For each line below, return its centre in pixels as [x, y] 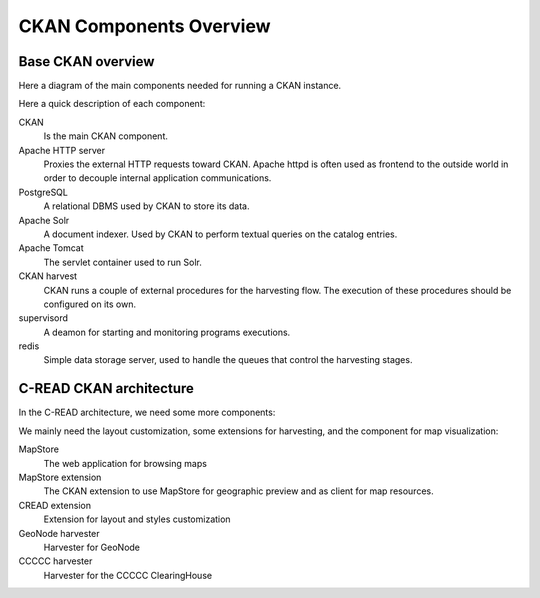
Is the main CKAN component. [106, 136]
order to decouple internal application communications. [157, 178]
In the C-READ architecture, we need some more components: [147, 412]
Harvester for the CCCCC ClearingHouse [128, 575]
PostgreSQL [43, 192]
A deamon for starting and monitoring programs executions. [167, 332]
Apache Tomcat [51, 248]
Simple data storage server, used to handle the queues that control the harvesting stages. [228, 360]
